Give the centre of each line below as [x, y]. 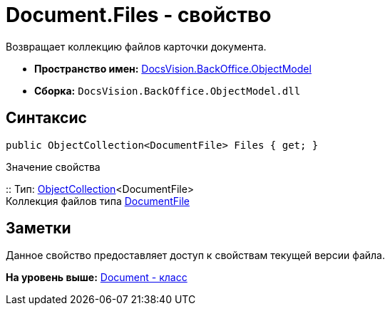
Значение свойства [53, 167]
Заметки [39, 228]
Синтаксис [46, 118]
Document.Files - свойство [139, 15]
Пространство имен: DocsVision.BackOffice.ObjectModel [173, 68]
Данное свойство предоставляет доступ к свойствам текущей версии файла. [195, 255]
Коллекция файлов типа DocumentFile [98, 201]
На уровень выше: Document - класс [97, 278]
